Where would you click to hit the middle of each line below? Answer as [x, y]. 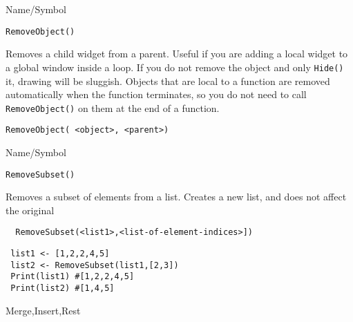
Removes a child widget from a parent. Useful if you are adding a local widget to [177, 54]
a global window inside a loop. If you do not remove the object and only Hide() [175, 67]
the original [30, 210]
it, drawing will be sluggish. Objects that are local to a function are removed [168, 80]
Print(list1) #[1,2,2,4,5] [73, 277]
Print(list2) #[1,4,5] [63, 288]
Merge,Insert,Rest [43, 310]
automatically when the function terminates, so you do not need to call [156, 94]
